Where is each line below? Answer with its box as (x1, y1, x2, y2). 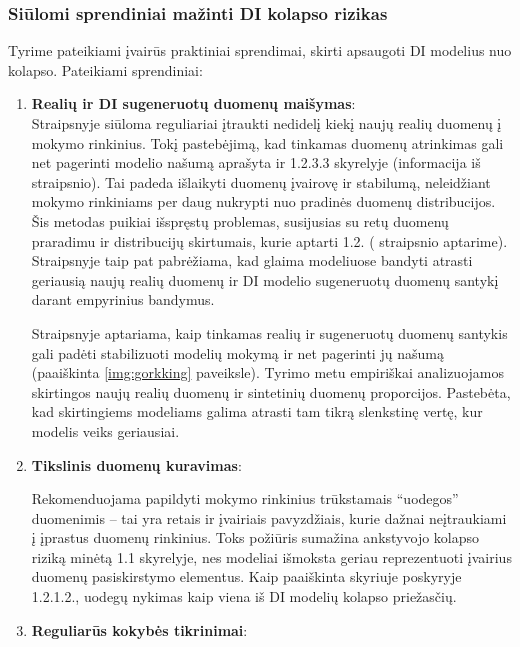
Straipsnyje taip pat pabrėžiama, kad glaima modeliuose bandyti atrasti (31, 250, 473, 271)
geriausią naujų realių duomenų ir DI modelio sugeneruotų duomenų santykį (31, 269, 499, 290)
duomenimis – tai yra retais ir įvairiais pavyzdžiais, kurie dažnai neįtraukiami (31, 507, 507, 528)
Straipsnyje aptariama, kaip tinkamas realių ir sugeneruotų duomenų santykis (31, 322, 508, 343)
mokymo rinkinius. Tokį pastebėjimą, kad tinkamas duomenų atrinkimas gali (31, 132, 504, 153)
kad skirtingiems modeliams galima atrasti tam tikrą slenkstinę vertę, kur (31, 401, 483, 422)
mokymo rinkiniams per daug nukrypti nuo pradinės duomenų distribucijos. (31, 191, 496, 212)
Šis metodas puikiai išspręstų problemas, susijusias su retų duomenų (31, 210, 449, 231)
